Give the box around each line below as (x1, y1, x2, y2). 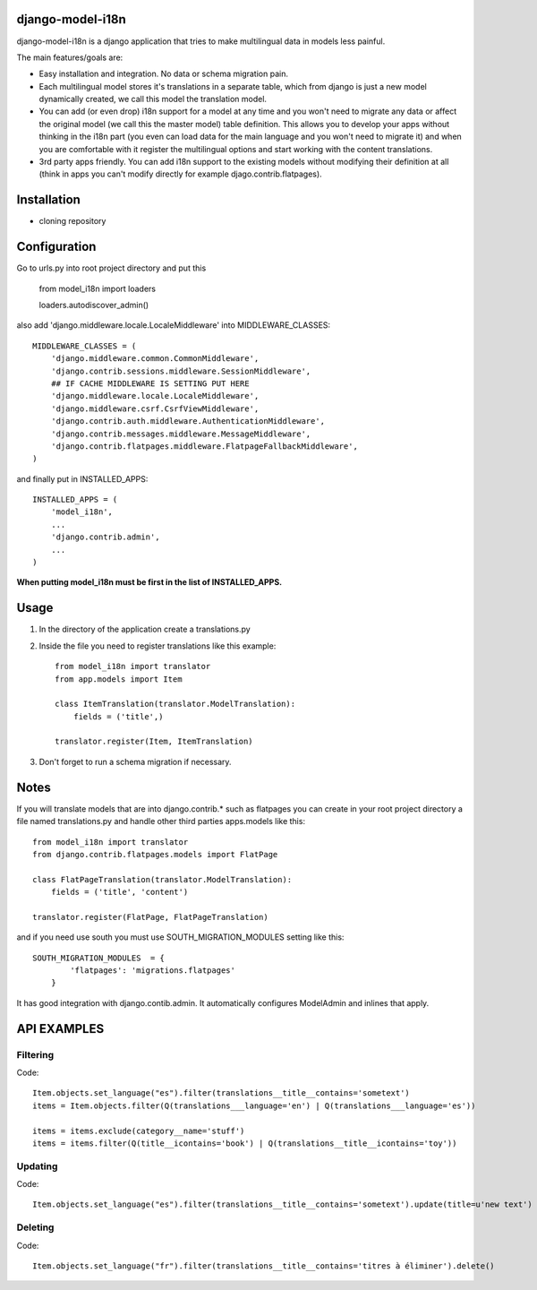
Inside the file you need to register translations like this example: (38, 641, 277, 651)
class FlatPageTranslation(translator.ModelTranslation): (32, 874, 293, 884)
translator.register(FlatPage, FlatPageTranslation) (32, 912, 268, 922)
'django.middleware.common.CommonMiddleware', (50, 354, 260, 364)
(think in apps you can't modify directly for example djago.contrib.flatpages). (38, 168, 322, 179)
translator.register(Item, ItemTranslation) (55, 736, 254, 747)
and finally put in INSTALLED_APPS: (16, 473, 149, 484)
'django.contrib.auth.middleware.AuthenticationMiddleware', (50, 417, 326, 426)
